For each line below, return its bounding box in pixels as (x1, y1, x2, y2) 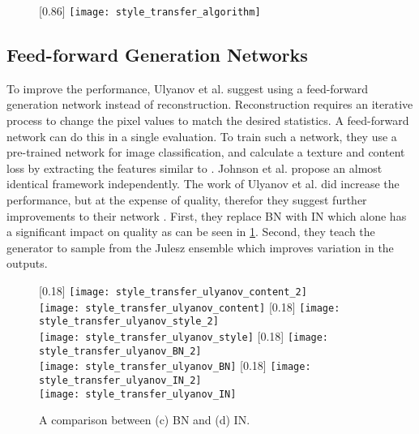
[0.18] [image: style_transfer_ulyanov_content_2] (39, 281, 307, 299)
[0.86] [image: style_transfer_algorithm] (39, 2, 261, 19)
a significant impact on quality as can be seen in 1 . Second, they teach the (6, 223, 375, 240)
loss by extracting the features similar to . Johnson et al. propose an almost (6, 159, 383, 176)
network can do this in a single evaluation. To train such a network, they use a (6, 127, 397, 144)
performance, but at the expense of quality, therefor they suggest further (6, 191, 367, 208)
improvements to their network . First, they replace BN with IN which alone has (6, 207, 407, 224)
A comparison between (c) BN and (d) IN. (39, 411, 250, 428)
